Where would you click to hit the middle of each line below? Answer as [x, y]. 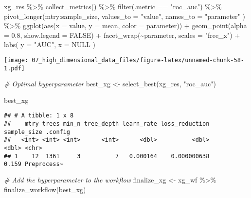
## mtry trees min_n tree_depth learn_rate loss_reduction [107, 124]
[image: [16, 60]
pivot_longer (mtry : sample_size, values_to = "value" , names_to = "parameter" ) [125, 16]
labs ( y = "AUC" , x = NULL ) [50, 44]
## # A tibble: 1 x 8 [39, 116]
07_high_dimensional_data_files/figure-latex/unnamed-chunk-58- [138, 60]
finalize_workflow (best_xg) [45, 189]
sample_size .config [37, 132]
